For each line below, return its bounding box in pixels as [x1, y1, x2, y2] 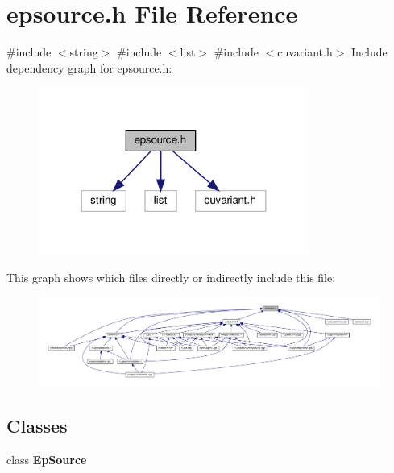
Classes [6, 413, 68, 438]
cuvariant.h [277, 44, 333, 60]
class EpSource [6, 450, 87, 467]
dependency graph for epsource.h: [6, 59, 172, 76]
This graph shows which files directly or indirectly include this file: [6, 268, 336, 285]
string [69, 44, 98, 60]
